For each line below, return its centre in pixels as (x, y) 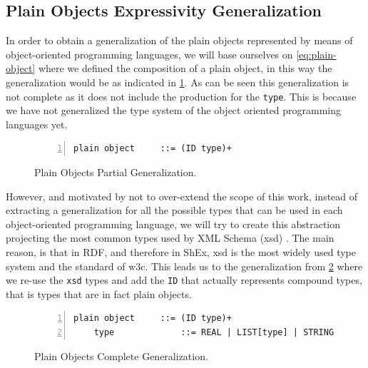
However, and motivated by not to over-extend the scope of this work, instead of (182, 196)
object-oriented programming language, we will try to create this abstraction (173, 224)
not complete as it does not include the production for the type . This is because (181, 96)
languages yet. (37, 124)
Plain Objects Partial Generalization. (116, 172)
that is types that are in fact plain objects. (99, 293)
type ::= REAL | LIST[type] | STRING (214, 333)
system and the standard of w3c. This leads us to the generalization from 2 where (184, 266)
